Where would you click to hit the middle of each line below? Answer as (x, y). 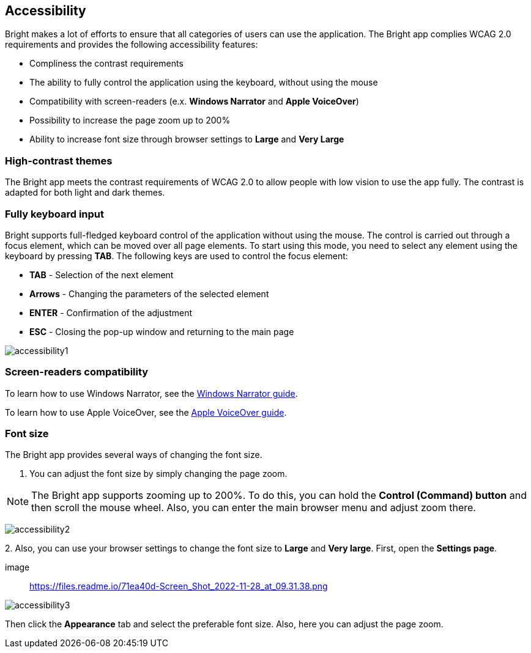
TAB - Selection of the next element (102, 275)
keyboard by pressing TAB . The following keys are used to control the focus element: (176, 256)
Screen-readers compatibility (77, 372)
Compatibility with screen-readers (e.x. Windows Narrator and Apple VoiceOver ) (194, 101)
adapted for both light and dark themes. (85, 193)
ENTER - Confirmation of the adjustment (111, 312)
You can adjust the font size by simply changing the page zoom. (158, 474)
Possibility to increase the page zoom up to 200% (130, 120)
